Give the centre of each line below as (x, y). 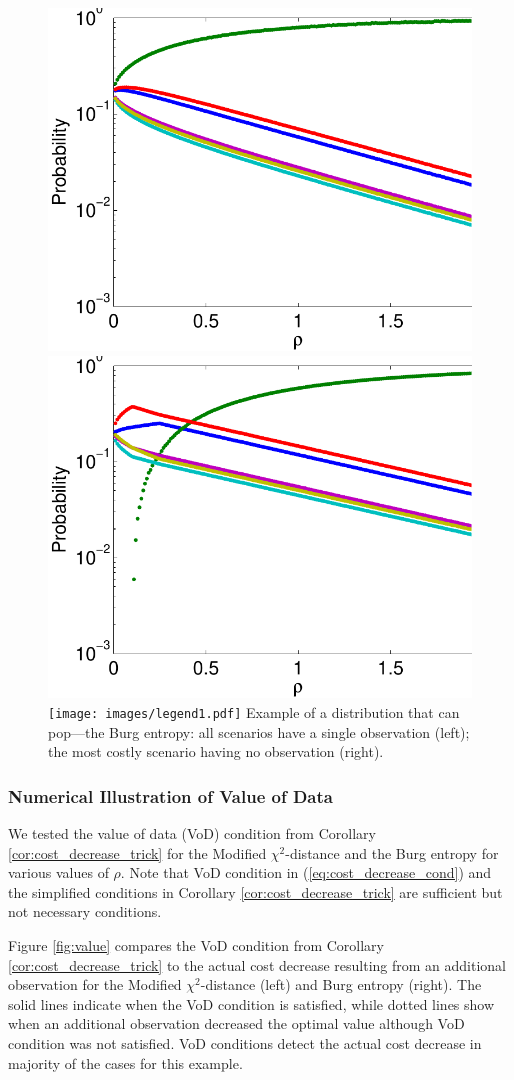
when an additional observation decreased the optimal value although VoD (236, 1023)
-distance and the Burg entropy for (392, 852)
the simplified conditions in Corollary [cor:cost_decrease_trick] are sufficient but (255, 891)
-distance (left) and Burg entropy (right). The (341, 984)
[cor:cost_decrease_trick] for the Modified (137, 852)
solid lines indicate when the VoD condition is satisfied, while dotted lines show (251, 1003)
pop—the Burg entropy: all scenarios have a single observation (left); (259, 731)
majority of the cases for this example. (125, 1062)
